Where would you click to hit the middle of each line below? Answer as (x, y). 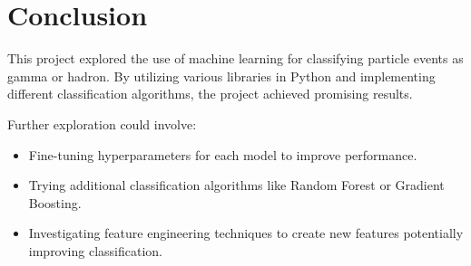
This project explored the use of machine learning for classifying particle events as (235, 58)
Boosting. (55, 202)
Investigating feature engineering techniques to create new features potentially (246, 233)
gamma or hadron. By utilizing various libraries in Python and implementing (221, 76)
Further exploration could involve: (102, 123)
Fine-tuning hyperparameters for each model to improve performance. (223, 154)
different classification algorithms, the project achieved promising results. (210, 94)
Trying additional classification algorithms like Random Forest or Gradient (236, 185)
